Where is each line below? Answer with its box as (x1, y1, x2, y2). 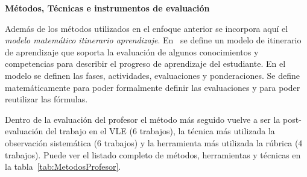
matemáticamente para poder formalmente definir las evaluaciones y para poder (5, 81, 300, 93)
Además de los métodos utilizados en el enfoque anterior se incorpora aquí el (5, 22, 288, 34)
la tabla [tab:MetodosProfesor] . (5, 160, 121, 173)
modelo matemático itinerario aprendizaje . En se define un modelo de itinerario (5, 34, 302, 46)
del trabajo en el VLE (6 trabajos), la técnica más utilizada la (46, 125, 275, 137)
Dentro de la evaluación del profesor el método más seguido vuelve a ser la (5, 113, 280, 125)
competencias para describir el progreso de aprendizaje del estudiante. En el (5, 57, 286, 70)
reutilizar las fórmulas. (5, 93, 88, 105)
